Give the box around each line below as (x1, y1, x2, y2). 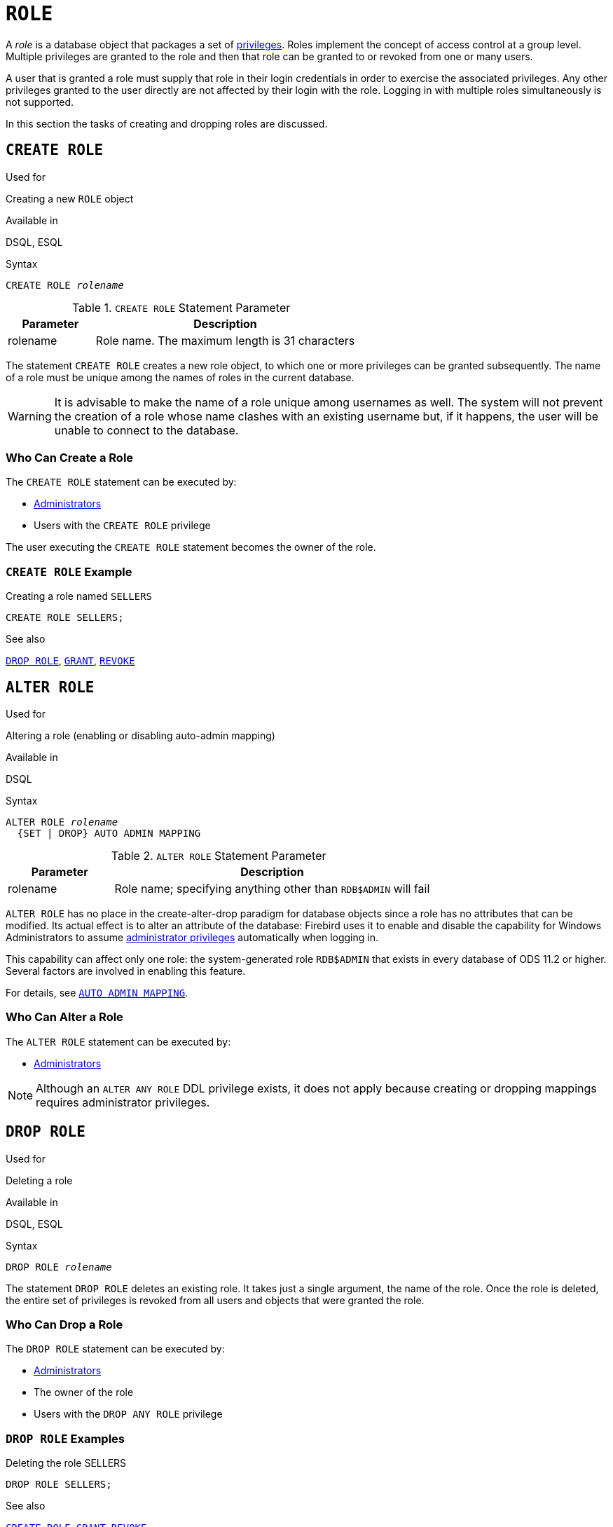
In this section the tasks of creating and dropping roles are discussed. (6, 117, 328, 130)
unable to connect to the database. (54, 423, 239, 437)
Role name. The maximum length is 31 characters (95, 333, 355, 348)
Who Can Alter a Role (6, 1010, 123, 1025)
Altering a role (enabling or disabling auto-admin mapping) (6, 729, 275, 741)
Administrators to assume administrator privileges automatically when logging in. (6, 931, 378, 943)
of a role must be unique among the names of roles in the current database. (6, 371, 354, 383)
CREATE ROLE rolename (6, 279, 124, 291)
